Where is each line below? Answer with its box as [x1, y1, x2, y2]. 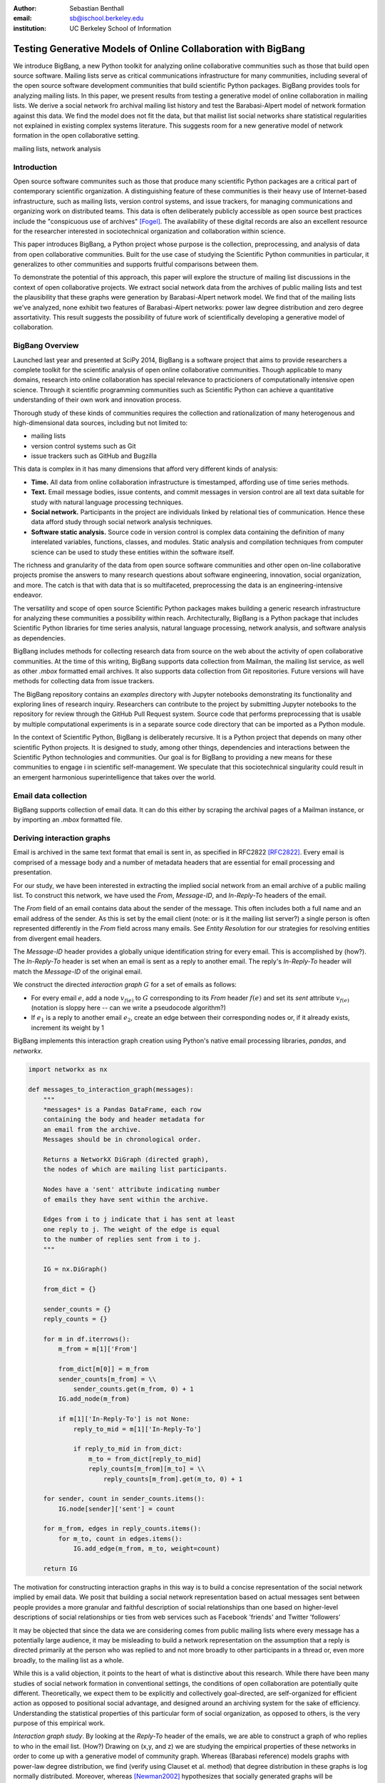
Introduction [13, 162, 57, 172]
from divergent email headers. [13, 934, 102, 943]
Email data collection [13, 790, 87, 800]
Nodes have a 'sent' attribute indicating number [43, 1185, 220, 1194]
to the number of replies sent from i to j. [43, 1235, 202, 1244]
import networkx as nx [28, 1066, 108, 1073]
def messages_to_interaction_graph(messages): [28, 1085, 194, 1094]
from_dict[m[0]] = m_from [58, 1365, 149, 1373]
